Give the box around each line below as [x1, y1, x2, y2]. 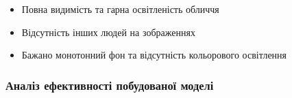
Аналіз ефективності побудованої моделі [5, 76, 214, 93]
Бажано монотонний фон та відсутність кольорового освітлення [21, 48, 287, 62]
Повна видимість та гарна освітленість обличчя [21, 2, 219, 16]
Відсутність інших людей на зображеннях [21, 24, 195, 39]
